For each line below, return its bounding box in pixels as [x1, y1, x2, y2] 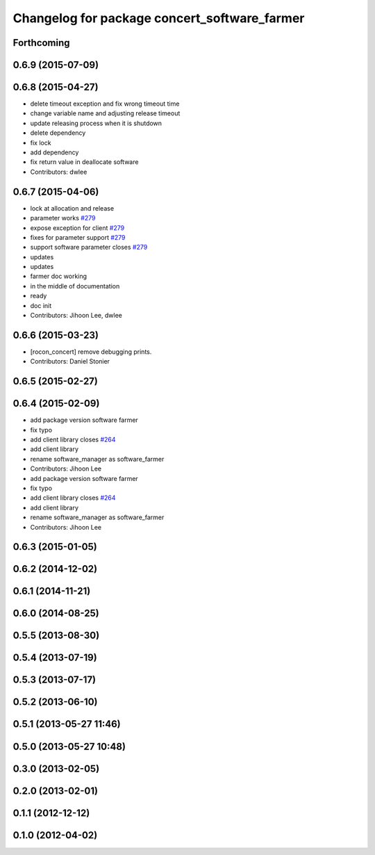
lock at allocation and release [30, 204, 115, 212]
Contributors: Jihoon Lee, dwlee [30, 311, 123, 320]
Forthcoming [12, 37, 70, 49]
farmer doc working [30, 272, 87, 281]
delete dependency [30, 129, 86, 137]
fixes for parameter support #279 [30, 233, 126, 241]
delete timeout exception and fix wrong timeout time [30, 99, 180, 108]
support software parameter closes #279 [30, 243, 148, 252]
